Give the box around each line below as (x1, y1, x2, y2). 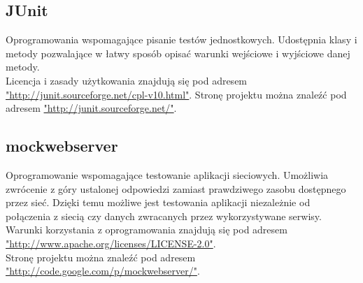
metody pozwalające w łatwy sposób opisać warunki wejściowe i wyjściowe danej (6, 45, 350, 60)
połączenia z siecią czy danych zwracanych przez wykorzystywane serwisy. (6, 208, 322, 223)
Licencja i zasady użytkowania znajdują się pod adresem (6, 73, 248, 87)
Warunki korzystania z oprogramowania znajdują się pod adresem (6, 222, 287, 237)
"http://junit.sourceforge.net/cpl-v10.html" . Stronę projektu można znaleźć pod (6, 87, 347, 101)
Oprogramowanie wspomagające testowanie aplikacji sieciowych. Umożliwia (6, 167, 329, 182)
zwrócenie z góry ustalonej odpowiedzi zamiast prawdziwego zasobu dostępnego (6, 181, 346, 196)
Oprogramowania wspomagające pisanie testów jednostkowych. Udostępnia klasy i (6, 32, 357, 47)
